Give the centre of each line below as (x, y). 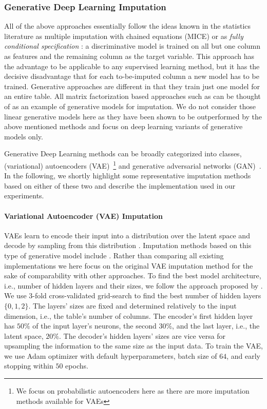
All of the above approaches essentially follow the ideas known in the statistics (128, 26)
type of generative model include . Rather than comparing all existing (114, 255)
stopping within (29, 366)
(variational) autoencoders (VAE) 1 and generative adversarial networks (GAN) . (133, 165)
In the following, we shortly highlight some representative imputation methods (128, 176)
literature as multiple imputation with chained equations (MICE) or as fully (124, 36)
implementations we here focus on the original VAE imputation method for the (129, 265)
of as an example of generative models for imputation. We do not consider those (130, 106)
